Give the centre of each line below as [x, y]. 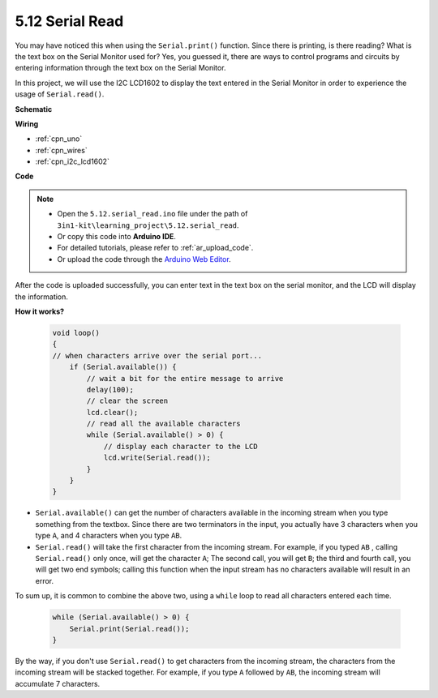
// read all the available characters [163, 424]
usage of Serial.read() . [60, 94]
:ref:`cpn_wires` [62, 150]
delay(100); [110, 390]
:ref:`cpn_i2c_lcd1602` [72, 161]
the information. [42, 297]
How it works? [40, 311]
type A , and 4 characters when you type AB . [109, 536]
